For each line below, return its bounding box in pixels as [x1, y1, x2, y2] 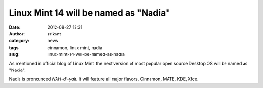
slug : [9, 52, 19, 57]
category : [9, 38, 30, 44]
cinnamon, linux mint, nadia [47, 44, 103, 51]
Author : [9, 31, 25, 36]
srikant [47, 31, 61, 36]
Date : [9, 24, 20, 30]
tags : [9, 44, 20, 51]
